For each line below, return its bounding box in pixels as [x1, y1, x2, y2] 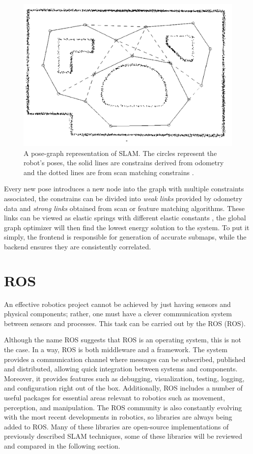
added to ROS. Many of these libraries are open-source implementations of [4, 421, 229, 431]
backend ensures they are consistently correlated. [4, 241, 151, 251]
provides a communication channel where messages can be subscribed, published [4, 354, 246, 364]
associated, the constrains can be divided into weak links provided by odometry [4, 193, 243, 203]
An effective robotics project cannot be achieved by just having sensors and [4, 299, 231, 309]
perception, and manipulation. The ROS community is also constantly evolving [4, 402, 242, 412]
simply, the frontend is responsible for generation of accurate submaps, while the [4, 232, 247, 242]
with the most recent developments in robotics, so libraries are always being [4, 412, 232, 422]
